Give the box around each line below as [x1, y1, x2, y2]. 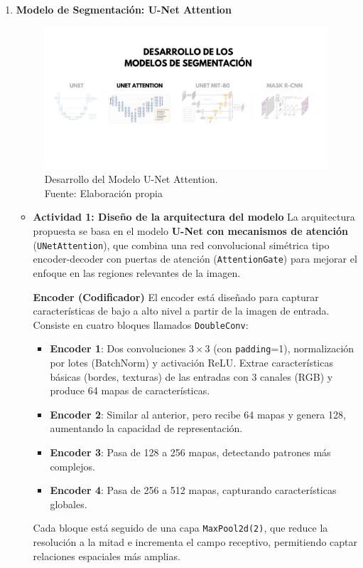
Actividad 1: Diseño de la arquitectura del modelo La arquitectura [33, 209, 355, 224]
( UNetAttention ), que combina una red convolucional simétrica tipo [33, 237, 330, 252]
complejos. [50, 458, 95, 473]
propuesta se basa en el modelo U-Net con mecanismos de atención [33, 223, 348, 238]
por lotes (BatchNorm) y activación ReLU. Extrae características [50, 355, 333, 370]
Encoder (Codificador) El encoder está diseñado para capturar [33, 289, 319, 304]
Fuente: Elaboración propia [44, 185, 163, 200]
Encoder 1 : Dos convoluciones [50, 341, 186, 356]
